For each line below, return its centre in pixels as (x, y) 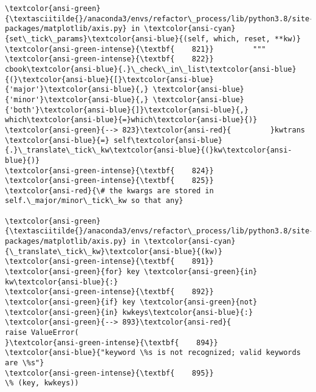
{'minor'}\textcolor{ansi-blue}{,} (77, 99)
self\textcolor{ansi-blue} (168, 140)
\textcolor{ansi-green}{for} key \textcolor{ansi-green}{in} (131, 272)
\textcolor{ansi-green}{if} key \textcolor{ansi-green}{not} (131, 302)
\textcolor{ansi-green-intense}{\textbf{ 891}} (109, 262)
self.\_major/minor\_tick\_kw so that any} (94, 201)
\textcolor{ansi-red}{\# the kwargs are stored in (109, 191)
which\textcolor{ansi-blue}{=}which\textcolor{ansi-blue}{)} (131, 120)
